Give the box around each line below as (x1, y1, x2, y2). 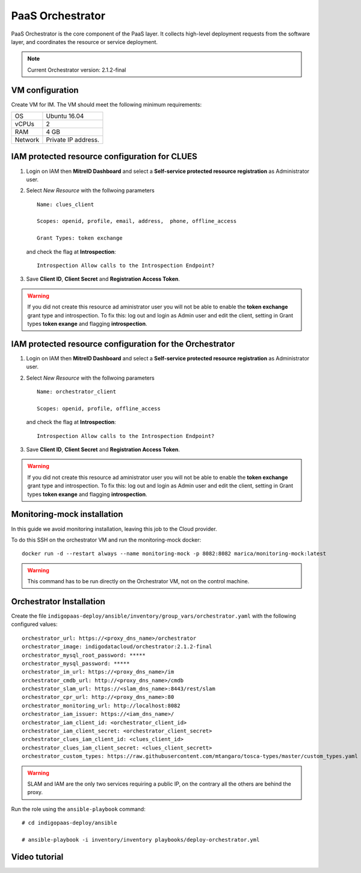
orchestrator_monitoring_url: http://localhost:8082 (22, 702, 180, 709)
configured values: (11, 621, 58, 628)
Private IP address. (46, 136, 99, 144)
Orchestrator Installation (11, 596, 105, 607)
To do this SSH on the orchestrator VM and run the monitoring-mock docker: (11, 536, 202, 543)
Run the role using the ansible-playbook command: (11, 805, 146, 813)
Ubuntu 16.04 (46, 112, 84, 120)
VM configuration (11, 85, 79, 95)
